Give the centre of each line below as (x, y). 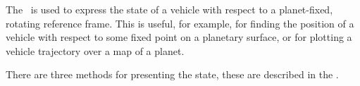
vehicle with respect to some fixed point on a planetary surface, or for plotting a (179, 37)
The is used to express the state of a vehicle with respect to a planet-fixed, (169, 9)
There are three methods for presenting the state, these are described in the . (172, 74)
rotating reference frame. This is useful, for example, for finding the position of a (180, 23)
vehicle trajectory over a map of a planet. (95, 50)
